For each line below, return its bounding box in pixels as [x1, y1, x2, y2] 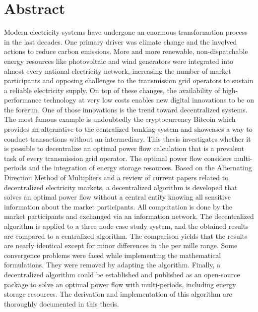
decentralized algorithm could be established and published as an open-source [4, 269, 240, 279]
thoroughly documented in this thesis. [4, 298, 119, 309]
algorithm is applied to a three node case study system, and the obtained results [4, 221, 249, 231]
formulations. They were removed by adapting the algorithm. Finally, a [4, 260, 221, 270]
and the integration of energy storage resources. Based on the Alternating [28, 162, 252, 173]
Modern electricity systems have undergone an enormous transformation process [4, 27, 248, 37]
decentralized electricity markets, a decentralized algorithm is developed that [4, 182, 238, 192]
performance [4, 95, 42, 105]
